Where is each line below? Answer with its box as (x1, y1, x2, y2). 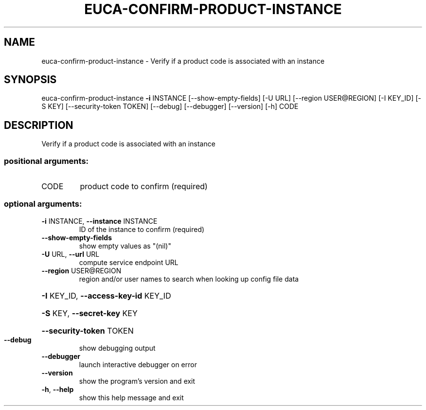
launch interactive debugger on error (79, 360, 197, 369)
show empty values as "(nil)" (79, 241, 171, 250)
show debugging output (79, 343, 156, 352)
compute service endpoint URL (79, 258, 178, 267)
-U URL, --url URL (41, 250, 100, 258)
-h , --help (41, 385, 74, 393)
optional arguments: (4, 199, 82, 209)
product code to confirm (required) (80, 181, 208, 192)
